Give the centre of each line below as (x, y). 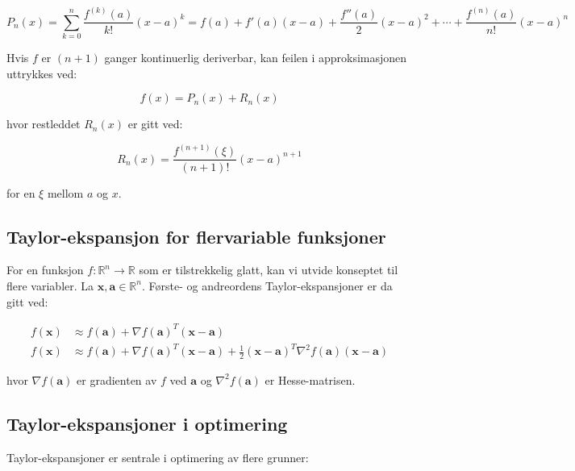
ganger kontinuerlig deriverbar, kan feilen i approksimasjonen (256, 58)
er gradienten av (117, 379)
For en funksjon (45, 270)
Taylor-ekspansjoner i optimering (147, 423)
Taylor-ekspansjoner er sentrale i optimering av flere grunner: (158, 457)
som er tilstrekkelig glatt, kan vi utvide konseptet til (269, 270)
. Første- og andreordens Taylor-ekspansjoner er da (267, 285)
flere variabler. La (50, 285)
